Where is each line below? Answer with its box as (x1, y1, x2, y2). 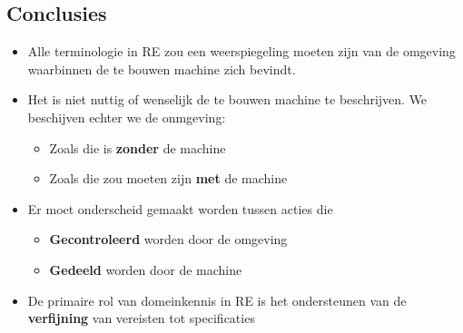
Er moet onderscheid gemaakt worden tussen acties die (27, 199, 333, 218)
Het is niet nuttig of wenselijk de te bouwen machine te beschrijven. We (27, 90, 428, 109)
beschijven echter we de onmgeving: (27, 107, 226, 126)
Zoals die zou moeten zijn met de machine (49, 169, 288, 188)
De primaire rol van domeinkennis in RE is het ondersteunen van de (27, 290, 407, 309)
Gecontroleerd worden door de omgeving (49, 230, 288, 249)
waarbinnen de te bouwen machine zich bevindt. (27, 59, 296, 78)
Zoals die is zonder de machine (49, 138, 226, 157)
